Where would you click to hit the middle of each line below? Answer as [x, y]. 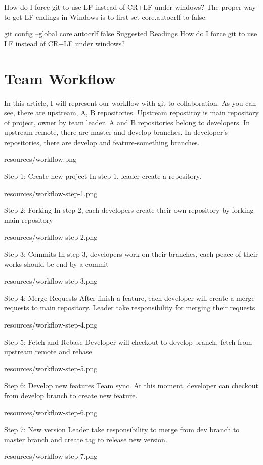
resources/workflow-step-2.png [51, 237]
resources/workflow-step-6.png [51, 412]
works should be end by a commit [56, 264]
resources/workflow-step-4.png [51, 324]
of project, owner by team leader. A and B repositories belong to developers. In [127, 122]
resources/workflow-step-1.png [51, 193]
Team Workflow [60, 78]
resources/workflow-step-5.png [51, 368]
